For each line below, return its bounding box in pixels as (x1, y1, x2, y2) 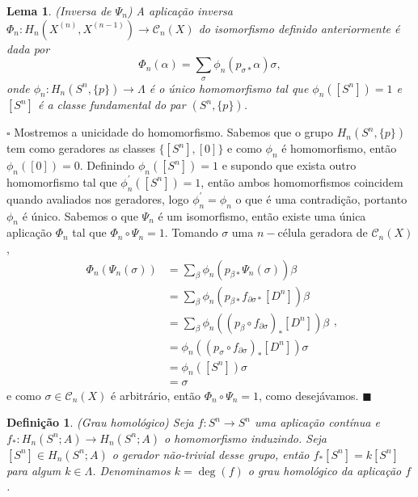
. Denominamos (92, 461, 171, 478)
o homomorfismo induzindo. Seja (164, 429, 327, 446)
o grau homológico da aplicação (247, 461, 402, 478)
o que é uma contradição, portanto (235, 190, 407, 207)
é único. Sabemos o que (22, 207, 138, 224)
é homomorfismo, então (281, 140, 397, 157)
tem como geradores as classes (6, 140, 155, 157)
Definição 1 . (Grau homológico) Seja (6, 414, 194, 431)
